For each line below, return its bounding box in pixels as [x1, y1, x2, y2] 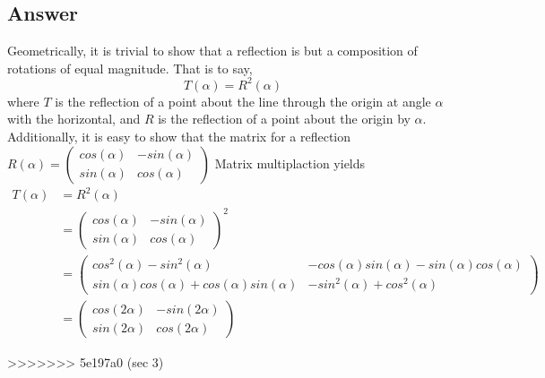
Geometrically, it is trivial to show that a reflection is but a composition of [7, 41, 418, 60]
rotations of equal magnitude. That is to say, [7, 58, 253, 77]
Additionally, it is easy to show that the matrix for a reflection [7, 127, 351, 146]
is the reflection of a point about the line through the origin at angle [55, 91, 431, 110]
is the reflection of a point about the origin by [158, 109, 411, 128]
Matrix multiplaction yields [214, 153, 366, 172]
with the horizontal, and [7, 109, 141, 128]
